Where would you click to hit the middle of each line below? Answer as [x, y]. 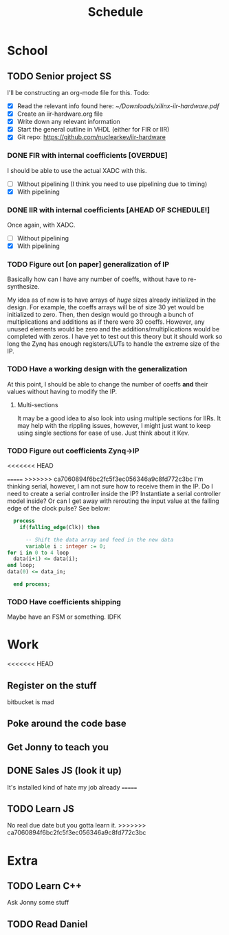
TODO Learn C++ [45, 886]
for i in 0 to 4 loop [38, 553]
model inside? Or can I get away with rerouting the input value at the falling [113, 501]
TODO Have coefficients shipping [64, 602]
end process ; [32, 584]
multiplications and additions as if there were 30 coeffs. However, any [106, 322]
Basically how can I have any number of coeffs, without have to [97, 279]
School [28, 51]
